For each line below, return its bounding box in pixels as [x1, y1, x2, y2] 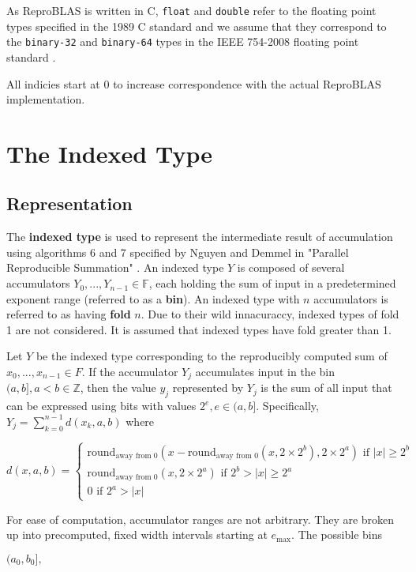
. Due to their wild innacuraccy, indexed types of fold [141, 306, 399, 322]
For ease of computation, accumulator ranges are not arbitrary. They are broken [6, 510, 395, 527]
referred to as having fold [6, 306, 131, 322]
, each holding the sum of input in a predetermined [148, 275, 396, 292]
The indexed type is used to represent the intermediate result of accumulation [6, 228, 393, 245]
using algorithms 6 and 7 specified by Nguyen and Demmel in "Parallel [6, 243, 349, 260]
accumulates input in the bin [195, 363, 335, 380]
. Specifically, [256, 397, 319, 414]
